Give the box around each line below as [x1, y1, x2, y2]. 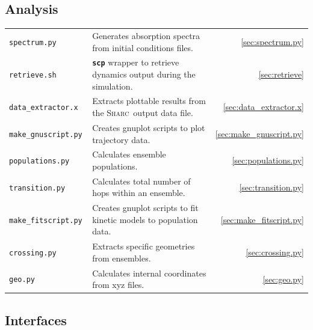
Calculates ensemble [92, 148, 166, 160]
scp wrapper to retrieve [92, 56, 179, 69]
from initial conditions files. [92, 41, 193, 53]
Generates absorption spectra [92, 29, 200, 41]
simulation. [92, 79, 133, 92]
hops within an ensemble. [92, 186, 185, 199]
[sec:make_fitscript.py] [220, 213, 304, 225]
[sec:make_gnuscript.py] [215, 127, 304, 139]
